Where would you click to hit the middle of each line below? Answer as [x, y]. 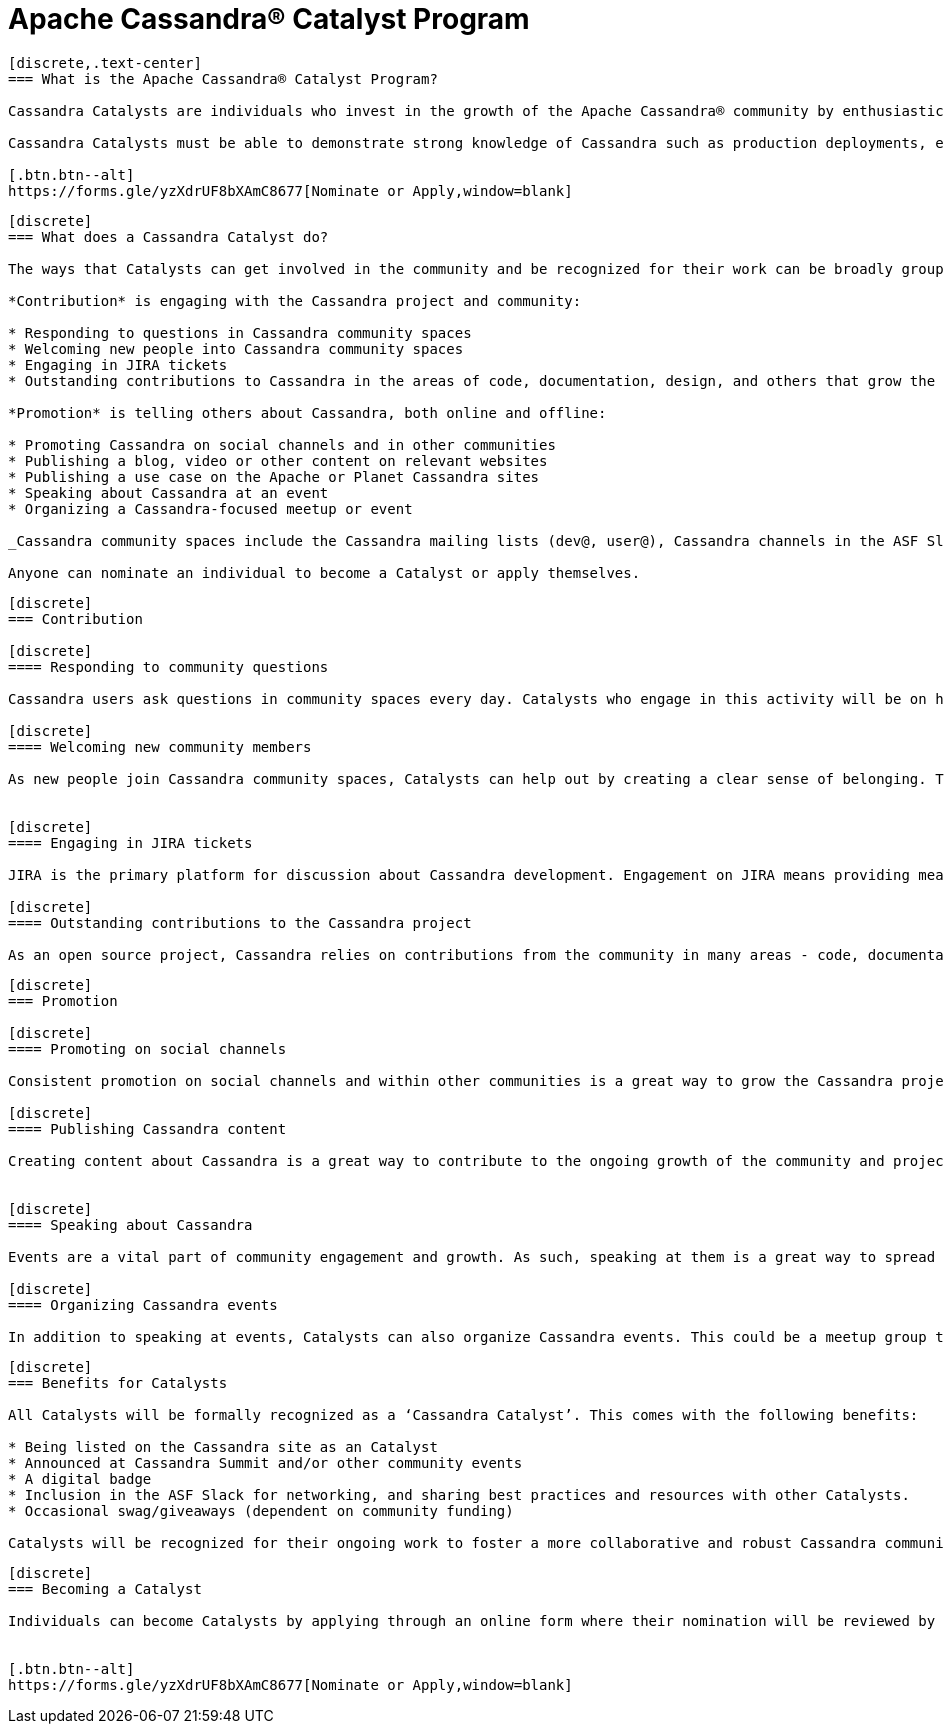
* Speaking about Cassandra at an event [168, 492]
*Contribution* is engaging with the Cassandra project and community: [295, 300]
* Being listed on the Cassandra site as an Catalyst [223, 1446]
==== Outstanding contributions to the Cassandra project [240, 922]
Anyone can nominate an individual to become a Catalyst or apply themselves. [324, 572]
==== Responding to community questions [168, 666]
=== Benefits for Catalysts [118, 1382]
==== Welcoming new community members [160, 746]
